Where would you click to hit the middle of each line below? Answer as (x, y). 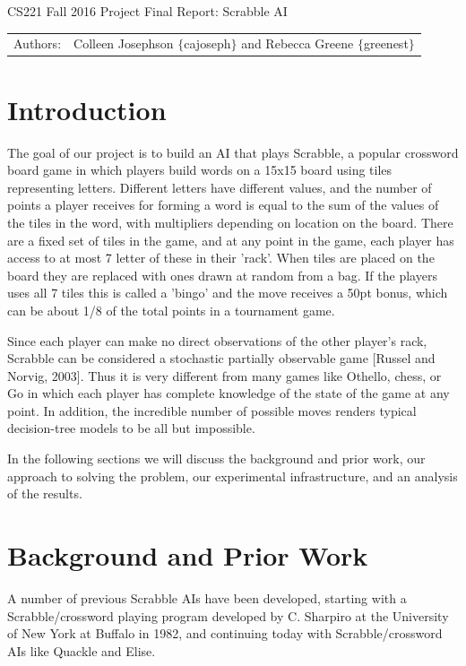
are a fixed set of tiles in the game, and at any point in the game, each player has (231, 240)
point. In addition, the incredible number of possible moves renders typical (212, 410)
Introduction (87, 109)
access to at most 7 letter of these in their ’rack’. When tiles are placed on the (221, 258)
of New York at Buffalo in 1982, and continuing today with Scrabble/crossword (225, 633)
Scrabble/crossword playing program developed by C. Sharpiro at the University (228, 615)
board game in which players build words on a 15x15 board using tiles (200, 170)
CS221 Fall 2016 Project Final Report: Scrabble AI (147, 11)
